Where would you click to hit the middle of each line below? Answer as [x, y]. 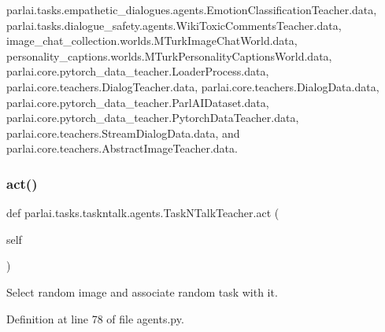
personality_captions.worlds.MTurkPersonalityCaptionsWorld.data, [169, 55]
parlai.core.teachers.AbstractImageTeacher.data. [122, 148]
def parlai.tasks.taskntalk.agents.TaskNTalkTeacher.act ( [143, 213]
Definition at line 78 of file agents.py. [95, 318]
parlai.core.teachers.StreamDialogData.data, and [123, 133]
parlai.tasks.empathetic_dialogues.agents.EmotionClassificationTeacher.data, [192, 9]
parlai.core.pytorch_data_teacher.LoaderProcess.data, [138, 71]
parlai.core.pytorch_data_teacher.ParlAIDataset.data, [138, 102]
